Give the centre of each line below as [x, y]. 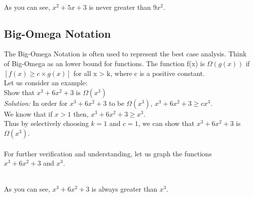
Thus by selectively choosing [46, 123]
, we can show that [166, 123]
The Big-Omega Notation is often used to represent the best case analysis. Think [125, 54]
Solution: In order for [36, 103]
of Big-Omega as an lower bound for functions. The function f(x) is [105, 63]
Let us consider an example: [46, 83]
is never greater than [120, 7]
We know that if [28, 113]
